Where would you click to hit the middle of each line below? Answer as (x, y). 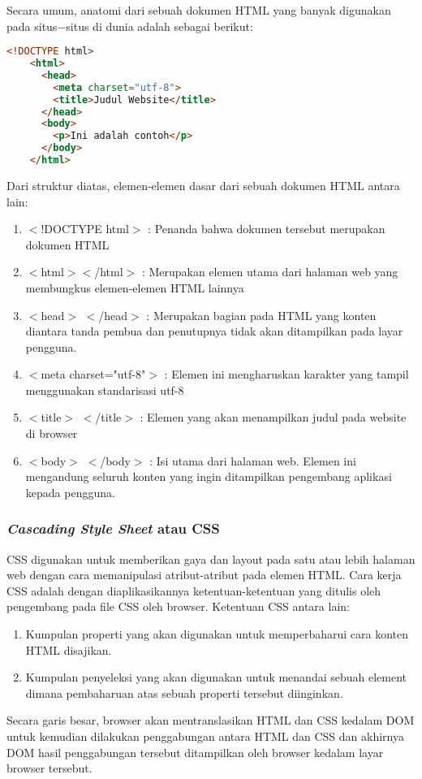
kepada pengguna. (70, 492)
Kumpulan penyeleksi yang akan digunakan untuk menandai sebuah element (216, 677)
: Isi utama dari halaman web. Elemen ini (253, 460)
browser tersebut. (50, 768)
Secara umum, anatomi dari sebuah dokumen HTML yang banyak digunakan (199, 10)
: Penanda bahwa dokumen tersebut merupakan (267, 229)
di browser (52, 433)
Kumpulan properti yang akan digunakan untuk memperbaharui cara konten (217, 634)
